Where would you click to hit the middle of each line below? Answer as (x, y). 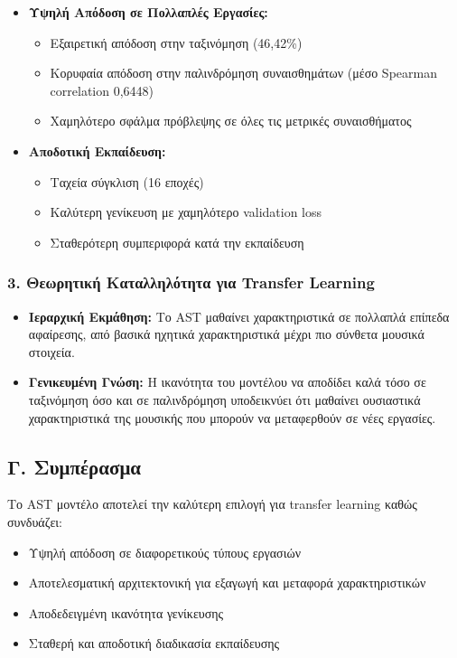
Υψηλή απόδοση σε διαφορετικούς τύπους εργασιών (164, 552)
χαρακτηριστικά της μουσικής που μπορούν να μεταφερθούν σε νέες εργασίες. (232, 417)
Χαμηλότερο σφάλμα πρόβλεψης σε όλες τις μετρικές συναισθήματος (231, 121)
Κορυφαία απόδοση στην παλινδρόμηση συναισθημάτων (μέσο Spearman (243, 73)
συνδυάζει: (35, 521)
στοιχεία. (51, 351)
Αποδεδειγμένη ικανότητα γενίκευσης (126, 612)
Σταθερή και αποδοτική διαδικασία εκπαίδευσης (154, 643)
